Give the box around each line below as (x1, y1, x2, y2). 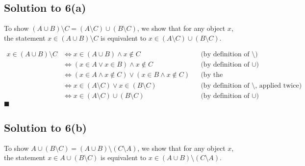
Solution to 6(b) (4, 119, 87, 135)
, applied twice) (255, 82, 302, 89)
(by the (201, 71, 223, 79)
